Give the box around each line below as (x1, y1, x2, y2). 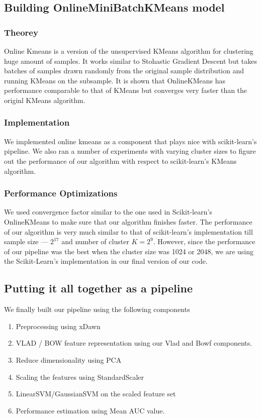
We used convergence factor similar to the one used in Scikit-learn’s (4, 206, 212, 217)
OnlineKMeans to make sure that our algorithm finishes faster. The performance (4, 216, 252, 227)
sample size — (4, 236, 48, 247)
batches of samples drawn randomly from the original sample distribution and (4, 65, 244, 76)
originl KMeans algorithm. (4, 94, 85, 105)
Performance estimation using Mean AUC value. (16, 405, 165, 415)
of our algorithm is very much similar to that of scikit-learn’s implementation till (4, 226, 253, 237)
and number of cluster (61, 236, 129, 247)
